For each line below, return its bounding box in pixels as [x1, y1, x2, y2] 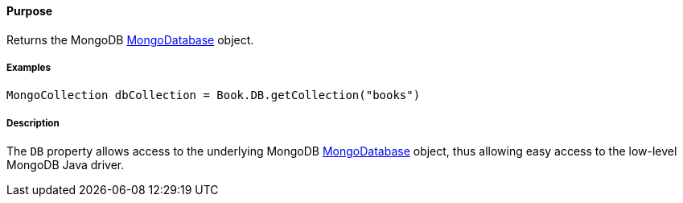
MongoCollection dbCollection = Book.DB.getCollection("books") [6, 89, 421, 102]
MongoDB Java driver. [6, 158, 125, 172]
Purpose [6, 4, 53, 18]
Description [6, 117, 60, 129]
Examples [6, 62, 51, 73]
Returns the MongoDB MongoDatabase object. [6, 32, 254, 47]
